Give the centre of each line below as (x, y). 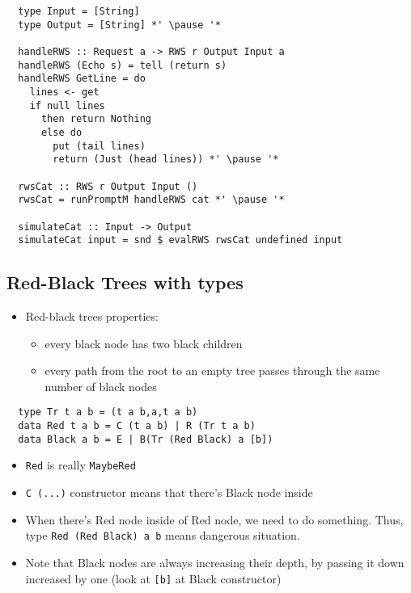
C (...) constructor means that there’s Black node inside (169, 492)
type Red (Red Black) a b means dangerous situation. (163, 535)
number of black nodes (101, 386)
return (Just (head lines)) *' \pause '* (166, 160)
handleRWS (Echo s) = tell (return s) (123, 65)
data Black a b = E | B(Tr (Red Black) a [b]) (146, 439)
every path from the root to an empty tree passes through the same (212, 370)
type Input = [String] (79, 11)
